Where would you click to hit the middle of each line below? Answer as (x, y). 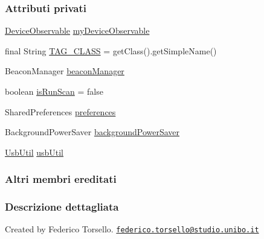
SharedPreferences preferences (60, 111)
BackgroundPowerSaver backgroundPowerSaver (92, 132)
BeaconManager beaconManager (65, 71)
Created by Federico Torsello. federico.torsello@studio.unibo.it (132, 229)
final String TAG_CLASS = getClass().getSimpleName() (111, 50)
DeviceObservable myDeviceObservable (77, 30)
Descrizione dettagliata (62, 207)
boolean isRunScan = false (54, 91)
